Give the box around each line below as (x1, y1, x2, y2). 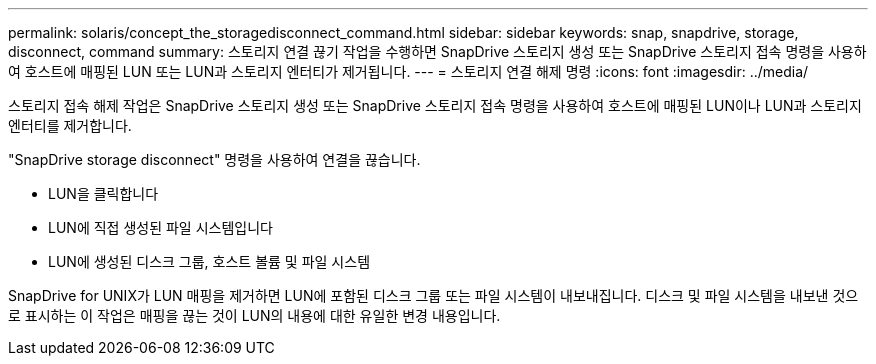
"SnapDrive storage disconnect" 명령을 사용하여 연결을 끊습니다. (8, 151, 421, 168)
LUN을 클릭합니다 (48, 185, 159, 202)
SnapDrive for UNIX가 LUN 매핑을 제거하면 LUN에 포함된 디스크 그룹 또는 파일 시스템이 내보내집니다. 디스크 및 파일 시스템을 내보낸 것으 (8, 287, 859, 304)
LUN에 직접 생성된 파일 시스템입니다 (48, 219, 273, 236)
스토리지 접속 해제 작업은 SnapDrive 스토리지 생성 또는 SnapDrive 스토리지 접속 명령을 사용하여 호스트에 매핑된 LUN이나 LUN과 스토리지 (8, 97, 862, 114)
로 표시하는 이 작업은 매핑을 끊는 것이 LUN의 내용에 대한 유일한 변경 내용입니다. (8, 307, 501, 324)
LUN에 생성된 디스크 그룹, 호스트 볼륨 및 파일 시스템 (48, 253, 371, 270)
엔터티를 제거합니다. (8, 117, 132, 134)
